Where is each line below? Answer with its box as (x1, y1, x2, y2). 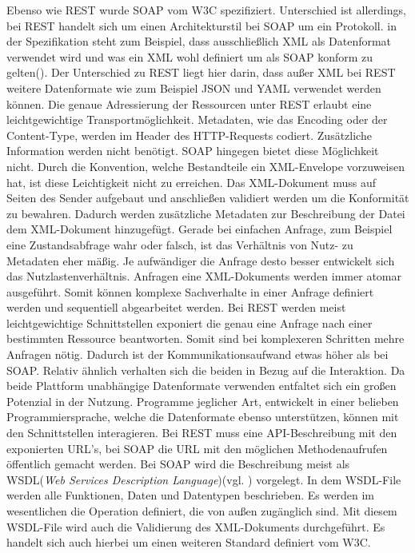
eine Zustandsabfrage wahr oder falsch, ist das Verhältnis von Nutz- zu (6, 236, 353, 253)
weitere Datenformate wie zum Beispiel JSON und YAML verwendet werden (6, 79, 381, 96)
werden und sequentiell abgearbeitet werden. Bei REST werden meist (6, 299, 346, 316)
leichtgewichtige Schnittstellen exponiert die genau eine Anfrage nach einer (6, 314, 373, 331)
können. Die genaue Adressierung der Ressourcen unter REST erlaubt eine (6, 95, 372, 112)
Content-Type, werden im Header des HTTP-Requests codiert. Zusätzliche (6, 126, 372, 143)
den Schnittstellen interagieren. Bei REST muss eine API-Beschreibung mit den (6, 424, 397, 441)
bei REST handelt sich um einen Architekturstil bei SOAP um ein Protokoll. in (6, 17, 397, 34)
